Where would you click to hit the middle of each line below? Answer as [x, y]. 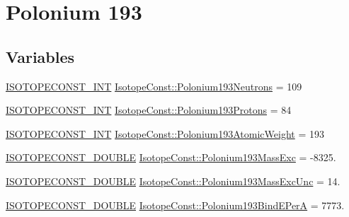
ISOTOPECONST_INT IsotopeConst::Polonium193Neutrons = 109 [154, 86]
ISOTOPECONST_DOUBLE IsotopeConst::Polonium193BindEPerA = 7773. [175, 205]
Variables [40, 56]
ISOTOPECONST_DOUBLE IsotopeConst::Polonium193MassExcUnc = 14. [173, 181]
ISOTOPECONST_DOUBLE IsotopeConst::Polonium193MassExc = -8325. [171, 157]
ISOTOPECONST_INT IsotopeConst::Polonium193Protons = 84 [149, 110]
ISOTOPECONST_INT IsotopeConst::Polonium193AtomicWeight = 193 [165, 133]
